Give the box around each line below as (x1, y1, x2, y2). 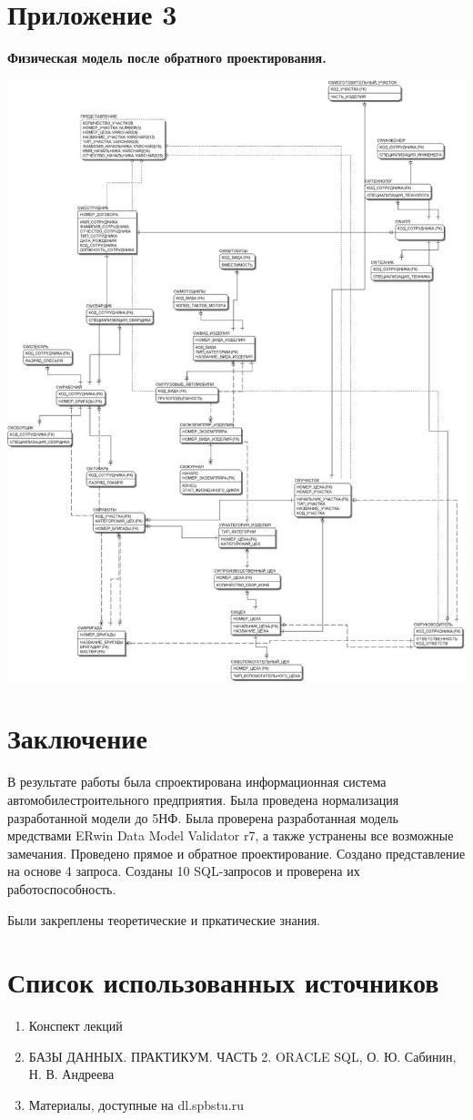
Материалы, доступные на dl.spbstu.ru (28, 1095, 245, 1115)
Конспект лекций (28, 1016, 123, 1035)
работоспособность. (7, 879, 116, 898)
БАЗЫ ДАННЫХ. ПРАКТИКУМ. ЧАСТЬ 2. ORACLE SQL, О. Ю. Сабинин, (28, 1046, 457, 1065)
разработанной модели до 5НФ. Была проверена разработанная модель (7, 808, 398, 827)
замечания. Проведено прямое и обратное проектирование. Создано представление (7, 843, 466, 862)
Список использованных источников (7, 963, 439, 1001)
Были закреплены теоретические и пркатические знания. (7, 910, 320, 929)
